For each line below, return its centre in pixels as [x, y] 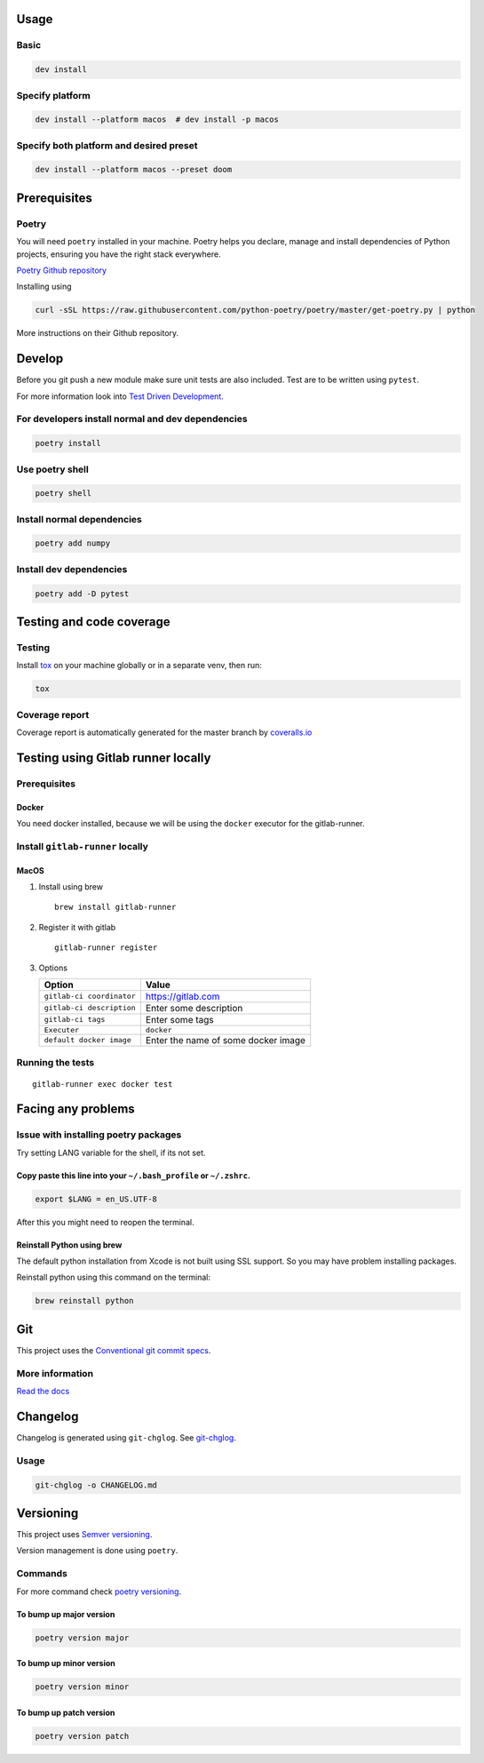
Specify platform [53, 95]
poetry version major [82, 1638]
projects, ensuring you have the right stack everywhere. [119, 254]
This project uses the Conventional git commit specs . [114, 1350]
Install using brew [71, 887]
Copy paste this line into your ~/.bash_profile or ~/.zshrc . [134, 1175]
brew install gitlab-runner [115, 907]
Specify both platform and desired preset [107, 145]
